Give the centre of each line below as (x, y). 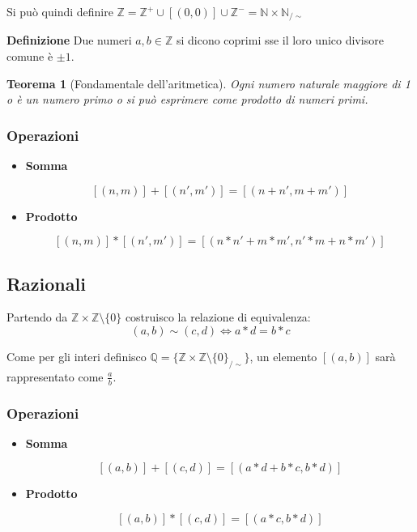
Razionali (46, 283)
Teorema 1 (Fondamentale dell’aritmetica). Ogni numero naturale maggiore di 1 (208, 83)
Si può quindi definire (60, 11)
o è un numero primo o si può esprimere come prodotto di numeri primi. (187, 99)
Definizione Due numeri (69, 40)
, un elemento (283, 357)
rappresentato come (55, 376)
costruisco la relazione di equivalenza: (218, 317)
